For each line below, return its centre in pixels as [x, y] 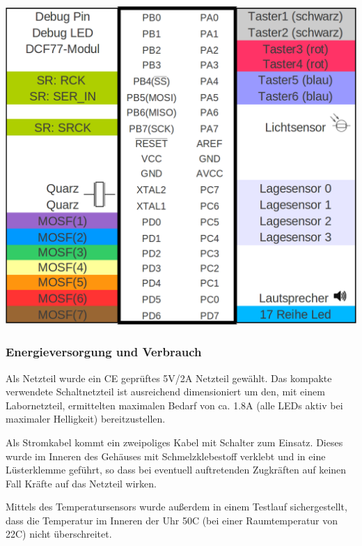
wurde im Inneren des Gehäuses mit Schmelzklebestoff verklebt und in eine [166, 456]
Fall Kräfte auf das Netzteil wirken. [81, 483]
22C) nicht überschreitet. [59, 534]
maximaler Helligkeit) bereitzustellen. [86, 419]
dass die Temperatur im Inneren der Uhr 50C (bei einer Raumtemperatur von [172, 520]
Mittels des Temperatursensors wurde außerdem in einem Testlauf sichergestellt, [176, 507]
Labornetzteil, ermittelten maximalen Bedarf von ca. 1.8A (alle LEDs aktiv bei [174, 405]
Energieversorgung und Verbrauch [104, 352]
